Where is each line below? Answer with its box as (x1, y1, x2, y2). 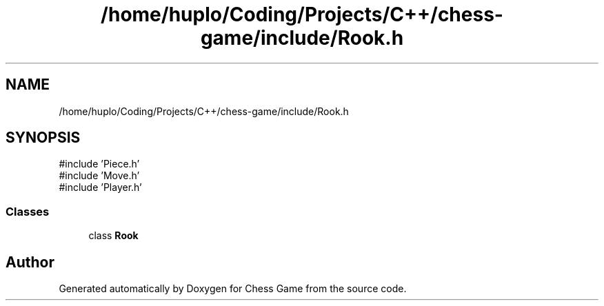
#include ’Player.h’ (59, 181, 142, 194)
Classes (6, 204, 50, 218)
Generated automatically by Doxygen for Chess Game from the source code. (59, 283, 407, 295)
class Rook (88, 229, 139, 242)
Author (6, 253, 54, 271)
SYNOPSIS (6, 129, 81, 147)
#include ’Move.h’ (59, 170, 140, 182)
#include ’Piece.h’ (59, 158, 140, 170)
